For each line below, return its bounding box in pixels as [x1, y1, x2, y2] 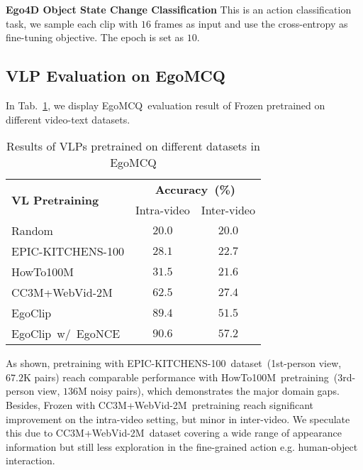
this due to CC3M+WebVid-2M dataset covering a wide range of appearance [6, 425, 342, 440]
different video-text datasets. [6, 111, 130, 126]
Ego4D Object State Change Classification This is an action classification [6, 2, 352, 16]
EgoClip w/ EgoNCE [11, 325, 121, 342]
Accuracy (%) [155, 181, 236, 198]
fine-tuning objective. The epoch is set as [6, 30, 184, 45]
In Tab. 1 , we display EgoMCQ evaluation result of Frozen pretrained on [6, 97, 325, 112]
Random [11, 222, 53, 239]
